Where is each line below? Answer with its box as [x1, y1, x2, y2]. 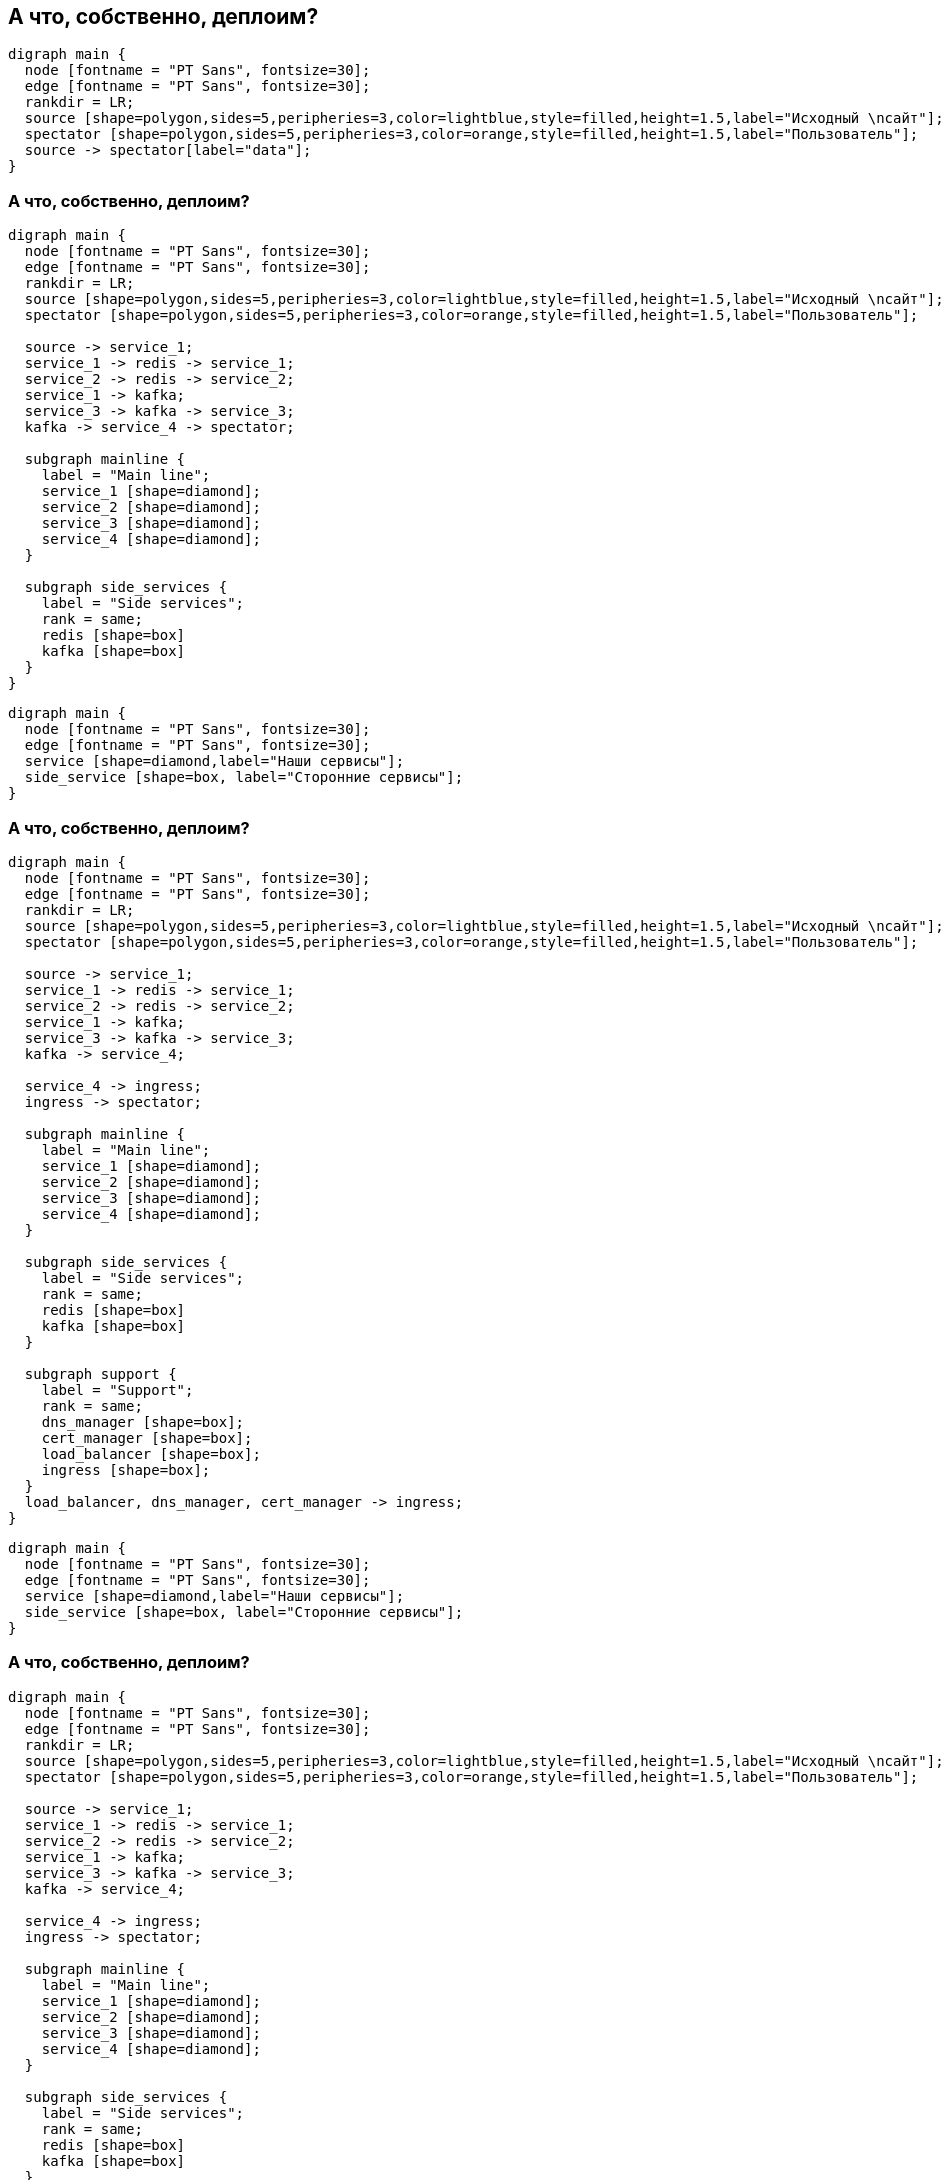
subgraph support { [24, 1365, 177, 1382]
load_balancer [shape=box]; [41, 1445, 261, 1462]
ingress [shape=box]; [41, 1461, 211, 1478]
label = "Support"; [41, 1381, 194, 1398]
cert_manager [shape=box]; [41, 1429, 253, 1446]
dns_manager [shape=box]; [41, 1413, 245, 1430]
